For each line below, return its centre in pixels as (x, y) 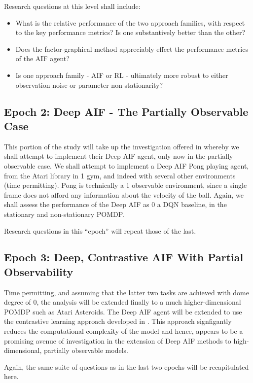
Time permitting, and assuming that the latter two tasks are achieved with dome (126, 292)
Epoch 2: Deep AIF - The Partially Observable (126, 111)
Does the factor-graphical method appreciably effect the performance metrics (132, 49)
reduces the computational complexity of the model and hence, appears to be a (124, 331)
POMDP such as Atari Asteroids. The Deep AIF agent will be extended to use (123, 311)
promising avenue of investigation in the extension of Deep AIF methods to (118, 340)
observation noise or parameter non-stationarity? (89, 85)
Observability (39, 271)
